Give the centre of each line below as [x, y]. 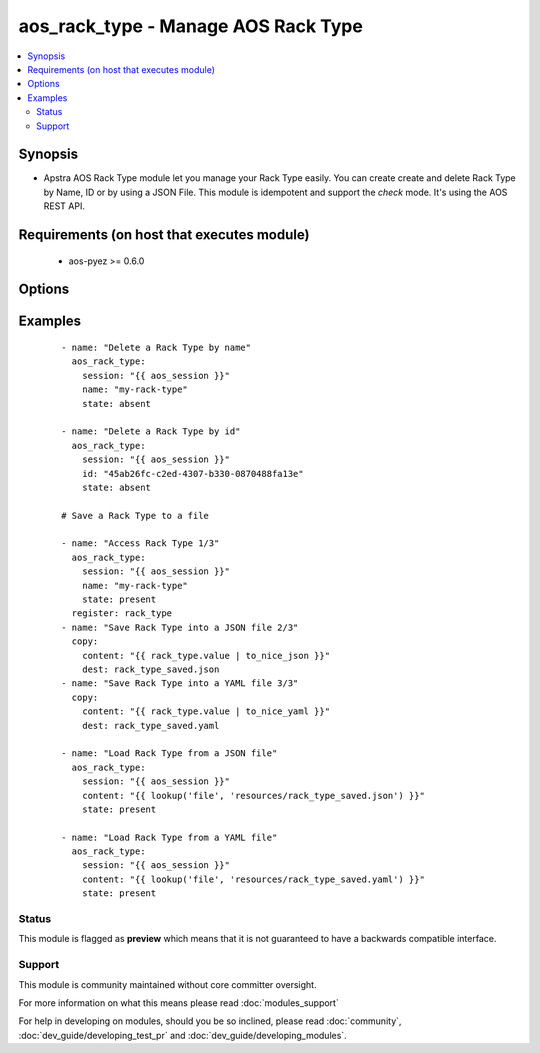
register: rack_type [122, 613]
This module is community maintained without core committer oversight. [167, 984]
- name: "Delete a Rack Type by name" [156, 348]
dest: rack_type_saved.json [150, 669]
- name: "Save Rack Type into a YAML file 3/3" [180, 683]
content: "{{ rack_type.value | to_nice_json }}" [205, 655]
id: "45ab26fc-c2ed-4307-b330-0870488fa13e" [192, 473]
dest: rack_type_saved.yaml [150, 725]
